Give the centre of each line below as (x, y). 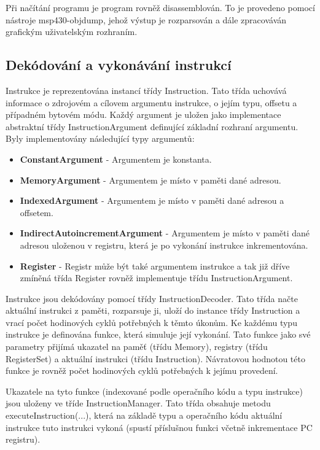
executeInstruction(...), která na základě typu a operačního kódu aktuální (144, 415)
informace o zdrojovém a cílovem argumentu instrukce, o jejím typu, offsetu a (151, 102)
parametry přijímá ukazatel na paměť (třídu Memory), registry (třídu (137, 347)
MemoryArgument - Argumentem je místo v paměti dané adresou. (150, 180)
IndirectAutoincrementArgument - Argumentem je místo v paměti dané (165, 233)
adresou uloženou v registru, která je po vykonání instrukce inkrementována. (164, 245)
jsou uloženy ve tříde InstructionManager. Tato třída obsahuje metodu (138, 403)
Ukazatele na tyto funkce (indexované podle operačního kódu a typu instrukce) (154, 391)
